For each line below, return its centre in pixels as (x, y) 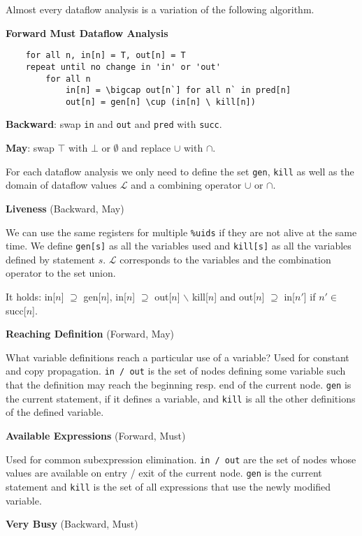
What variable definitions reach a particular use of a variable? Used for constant (178, 357)
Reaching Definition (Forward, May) (90, 334)
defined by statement (51, 259)
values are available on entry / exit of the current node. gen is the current (164, 473)
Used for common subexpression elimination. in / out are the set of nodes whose (181, 459)
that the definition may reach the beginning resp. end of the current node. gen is (179, 385)
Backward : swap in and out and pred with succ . (114, 124)
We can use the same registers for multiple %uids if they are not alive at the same (181, 232)
